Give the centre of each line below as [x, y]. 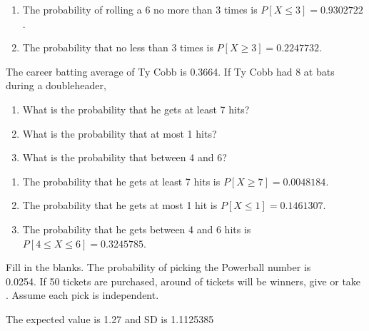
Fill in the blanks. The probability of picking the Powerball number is [158, 267]
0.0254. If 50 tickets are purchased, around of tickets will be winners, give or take [183, 281]
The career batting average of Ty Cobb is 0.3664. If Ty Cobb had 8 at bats [170, 71]
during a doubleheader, [56, 85]
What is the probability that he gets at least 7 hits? [136, 109]
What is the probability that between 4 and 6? [125, 157]
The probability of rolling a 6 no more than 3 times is [140, 9]
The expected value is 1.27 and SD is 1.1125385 [110, 319]
